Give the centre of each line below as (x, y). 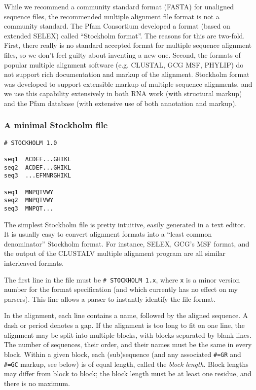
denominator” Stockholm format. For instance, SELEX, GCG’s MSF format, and (127, 243)
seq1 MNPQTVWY (29, 192)
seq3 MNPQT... (29, 209)
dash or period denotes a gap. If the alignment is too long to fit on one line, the (124, 325)
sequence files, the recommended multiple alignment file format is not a (112, 16)
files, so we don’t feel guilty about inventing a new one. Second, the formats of (122, 54)
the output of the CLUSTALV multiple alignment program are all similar (115, 253)
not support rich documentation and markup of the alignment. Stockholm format (127, 74)
